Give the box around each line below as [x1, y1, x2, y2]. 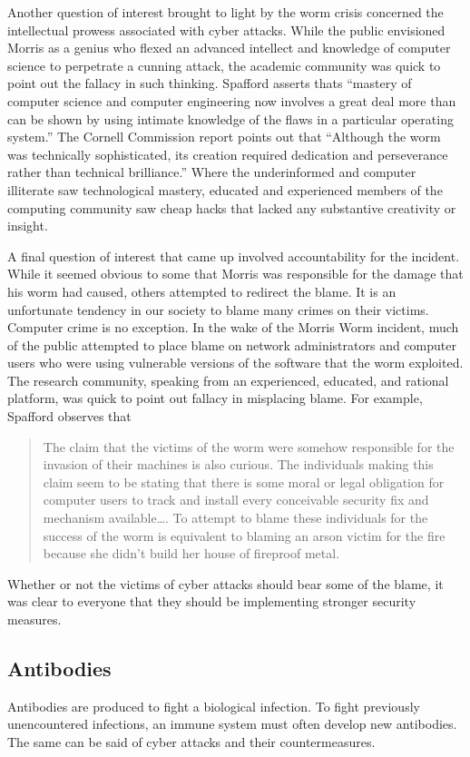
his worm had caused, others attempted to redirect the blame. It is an [7, 281, 397, 300]
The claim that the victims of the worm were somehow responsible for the [43, 437, 455, 456]
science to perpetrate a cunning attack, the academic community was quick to [7, 55, 441, 74]
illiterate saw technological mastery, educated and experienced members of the [7, 180, 443, 199]
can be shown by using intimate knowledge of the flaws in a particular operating [7, 109, 454, 128]
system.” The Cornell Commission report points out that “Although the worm [7, 127, 441, 146]
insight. [7, 216, 48, 235]
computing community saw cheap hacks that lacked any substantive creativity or [7, 198, 456, 217]
